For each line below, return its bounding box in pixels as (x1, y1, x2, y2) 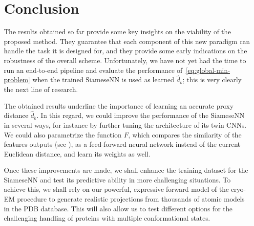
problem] (4, 74, 30, 85)
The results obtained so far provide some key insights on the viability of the (4, 26, 231, 37)
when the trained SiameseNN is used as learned (32, 74, 174, 85)
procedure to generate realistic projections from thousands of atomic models (17, 194, 245, 204)
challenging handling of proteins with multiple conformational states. (4, 213, 210, 223)
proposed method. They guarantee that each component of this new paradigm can (4, 36, 250, 46)
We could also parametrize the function (4, 129, 122, 139)
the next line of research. (4, 84, 78, 94)
